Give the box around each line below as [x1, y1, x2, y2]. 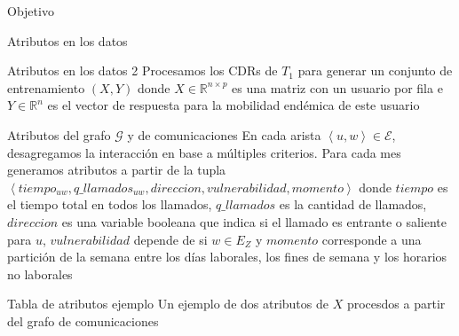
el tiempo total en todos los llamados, [7, 195, 212, 214]
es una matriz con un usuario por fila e [232, 78, 443, 97]
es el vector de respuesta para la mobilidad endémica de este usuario [47, 96, 420, 114]
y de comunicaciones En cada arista [127, 125, 321, 144]
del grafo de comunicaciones [7, 311, 159, 330]
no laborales [7, 264, 73, 283]
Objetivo [7, 2, 54, 20]
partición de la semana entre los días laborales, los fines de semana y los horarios [7, 247, 447, 266]
